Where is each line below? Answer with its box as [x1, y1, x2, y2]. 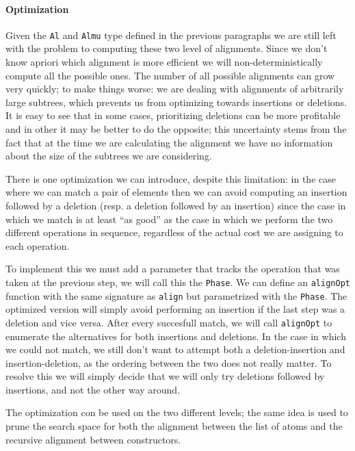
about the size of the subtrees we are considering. [5, 149, 212, 163]
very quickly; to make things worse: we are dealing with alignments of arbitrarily [5, 81, 344, 96]
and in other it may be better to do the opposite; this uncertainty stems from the [5, 122, 347, 136]
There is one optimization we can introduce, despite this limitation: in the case [5, 171, 336, 185]
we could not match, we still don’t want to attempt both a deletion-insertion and [5, 342, 345, 357]
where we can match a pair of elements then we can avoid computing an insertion [5, 185, 347, 199]
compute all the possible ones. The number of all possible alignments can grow [5, 68, 335, 82]
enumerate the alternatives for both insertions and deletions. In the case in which [5, 328, 346, 343]
